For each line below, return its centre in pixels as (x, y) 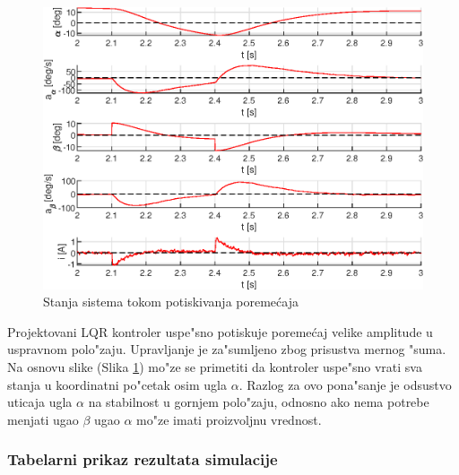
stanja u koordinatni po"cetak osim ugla (117, 384)
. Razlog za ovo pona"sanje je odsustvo (345, 384)
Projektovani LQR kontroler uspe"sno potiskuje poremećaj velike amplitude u (220, 331)
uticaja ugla (40, 402)
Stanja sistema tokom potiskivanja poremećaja (171, 302)
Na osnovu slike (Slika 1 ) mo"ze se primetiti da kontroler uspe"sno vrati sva (215, 366)
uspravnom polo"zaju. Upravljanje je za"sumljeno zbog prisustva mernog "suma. (227, 349)
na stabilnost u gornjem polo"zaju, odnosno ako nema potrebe (259, 402)
